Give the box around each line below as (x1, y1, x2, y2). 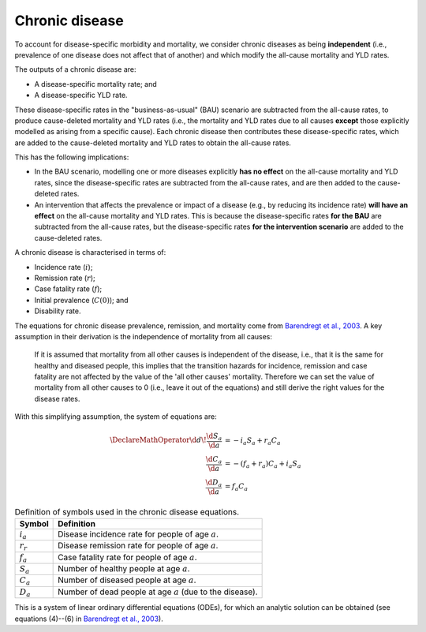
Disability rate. (34, 306, 81, 316)
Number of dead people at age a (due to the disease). (58, 586, 258, 597)
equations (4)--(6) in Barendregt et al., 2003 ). (14, 614, 163, 623)
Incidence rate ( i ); (34, 262, 93, 271)
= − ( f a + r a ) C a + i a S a (224, 458, 301, 469)
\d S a (206, 432, 222, 443)
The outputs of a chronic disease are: (14, 65, 137, 74)
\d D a (205, 477, 222, 488)
